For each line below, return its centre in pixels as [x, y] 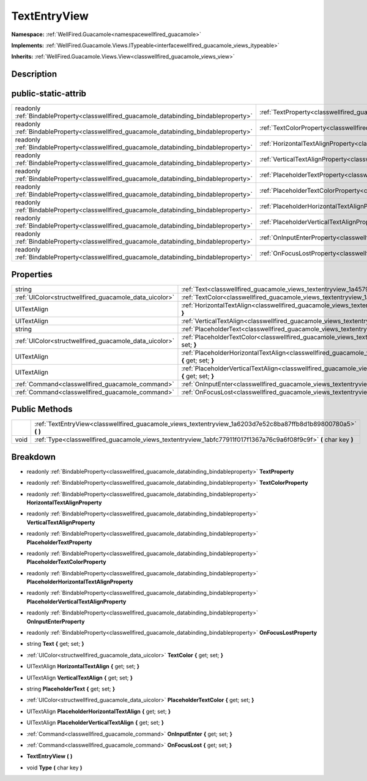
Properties [32, 275]
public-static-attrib [49, 94]
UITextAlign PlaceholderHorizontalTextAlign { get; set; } [99, 711]
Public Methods [42, 409]
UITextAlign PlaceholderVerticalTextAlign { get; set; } [95, 723]
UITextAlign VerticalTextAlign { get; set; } [80, 678]
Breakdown [34, 457]
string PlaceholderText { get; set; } [71, 689]
